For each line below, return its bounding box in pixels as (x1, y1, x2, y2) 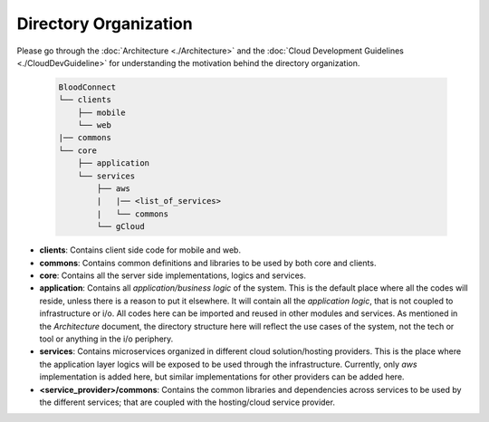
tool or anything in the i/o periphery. (39, 333, 174, 344)
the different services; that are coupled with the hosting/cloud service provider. (39, 397, 335, 408)
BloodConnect (58, 82, 117, 92)
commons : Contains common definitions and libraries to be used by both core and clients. (39, 257, 377, 268)
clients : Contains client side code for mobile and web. (39, 245, 242, 255)
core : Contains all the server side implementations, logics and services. (39, 270, 307, 281)
